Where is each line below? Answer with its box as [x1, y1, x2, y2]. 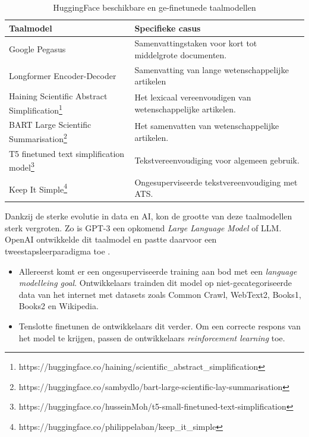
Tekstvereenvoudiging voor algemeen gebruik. [134, 154, 299, 166]
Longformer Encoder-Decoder [9, 69, 116, 81]
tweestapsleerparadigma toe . [5, 245, 111, 257]
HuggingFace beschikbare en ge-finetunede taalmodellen [53, 1, 256, 13]
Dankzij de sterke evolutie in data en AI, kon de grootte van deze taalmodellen [5, 210, 292, 222]
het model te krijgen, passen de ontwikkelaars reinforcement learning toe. [18, 331, 285, 344]
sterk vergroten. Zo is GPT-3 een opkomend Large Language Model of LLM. [5, 221, 282, 234]
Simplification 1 [9, 102, 62, 116]
